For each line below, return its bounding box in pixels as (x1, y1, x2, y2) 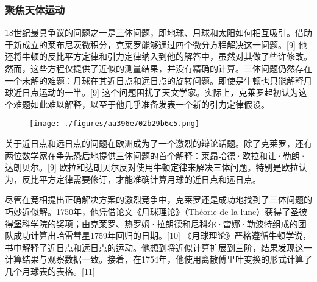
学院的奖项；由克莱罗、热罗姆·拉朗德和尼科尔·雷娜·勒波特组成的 (30, 217, 298, 230)
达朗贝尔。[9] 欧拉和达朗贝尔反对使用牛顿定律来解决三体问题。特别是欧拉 (5, 161, 299, 174)
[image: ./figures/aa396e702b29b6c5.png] (29, 119, 200, 129)
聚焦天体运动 (5, 2, 65, 17)
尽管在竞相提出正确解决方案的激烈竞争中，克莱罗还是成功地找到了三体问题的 (5, 193, 312, 206)
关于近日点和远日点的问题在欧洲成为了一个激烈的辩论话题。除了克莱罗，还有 (5, 137, 312, 150)
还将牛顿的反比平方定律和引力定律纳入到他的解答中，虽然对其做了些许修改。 (5, 50, 312, 63)
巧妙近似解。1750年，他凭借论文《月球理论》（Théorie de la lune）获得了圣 (5, 205, 299, 217)
